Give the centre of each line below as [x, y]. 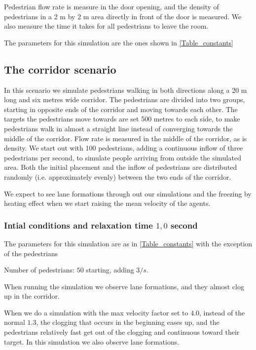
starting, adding [110, 270]
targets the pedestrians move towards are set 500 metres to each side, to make [122, 119]
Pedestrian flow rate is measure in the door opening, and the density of [111, 6]
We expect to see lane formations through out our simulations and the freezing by [128, 193]
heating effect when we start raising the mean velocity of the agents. [107, 203]
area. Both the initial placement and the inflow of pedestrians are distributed [121, 167]
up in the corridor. [32, 296]
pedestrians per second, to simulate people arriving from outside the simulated [123, 157]
